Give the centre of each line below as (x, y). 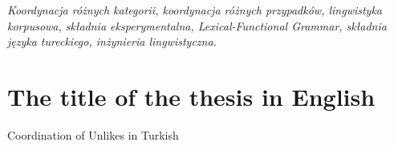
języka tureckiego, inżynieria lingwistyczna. (112, 41)
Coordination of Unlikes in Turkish (93, 134)
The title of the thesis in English (191, 96)
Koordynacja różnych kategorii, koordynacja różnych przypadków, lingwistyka (195, 10)
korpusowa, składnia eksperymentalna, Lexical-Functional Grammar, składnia (197, 25)
